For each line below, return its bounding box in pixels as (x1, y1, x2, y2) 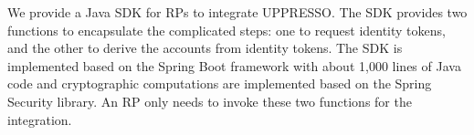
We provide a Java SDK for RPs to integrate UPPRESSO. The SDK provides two (7, 3, 468, 21)
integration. (7, 109, 72, 129)
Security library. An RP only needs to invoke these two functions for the (7, 91, 412, 110)
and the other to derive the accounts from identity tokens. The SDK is (7, 38, 403, 57)
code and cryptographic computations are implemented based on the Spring (7, 74, 432, 93)
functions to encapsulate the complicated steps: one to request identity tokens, (7, 20, 446, 39)
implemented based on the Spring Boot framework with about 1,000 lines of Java (7, 56, 461, 75)
